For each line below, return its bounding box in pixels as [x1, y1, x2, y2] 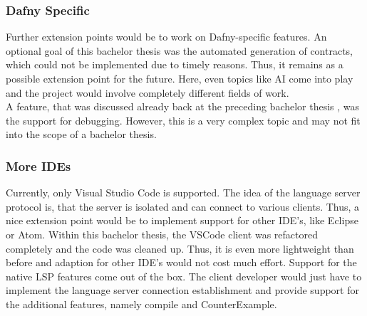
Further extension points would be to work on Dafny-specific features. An [6, 29, 327, 44]
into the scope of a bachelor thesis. [6, 127, 157, 142]
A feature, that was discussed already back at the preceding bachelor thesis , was [6, 99, 360, 114]
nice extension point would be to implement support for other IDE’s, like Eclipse [6, 213, 358, 228]
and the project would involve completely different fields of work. [6, 85, 289, 100]
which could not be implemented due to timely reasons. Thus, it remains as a [6, 57, 343, 72]
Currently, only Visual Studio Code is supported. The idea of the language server [6, 185, 361, 200]
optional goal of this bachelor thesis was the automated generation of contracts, [6, 43, 353, 58]
